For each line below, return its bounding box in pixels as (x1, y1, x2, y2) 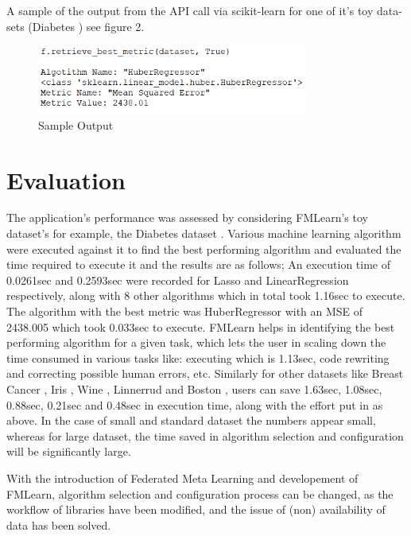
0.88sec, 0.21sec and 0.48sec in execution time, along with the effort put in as (6, 396, 383, 413)
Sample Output (38, 116, 114, 133)
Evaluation (6, 163, 126, 196)
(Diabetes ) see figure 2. (28, 17, 145, 34)
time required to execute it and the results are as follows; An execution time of (6, 256, 391, 273)
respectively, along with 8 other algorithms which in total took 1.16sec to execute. (6, 287, 405, 304)
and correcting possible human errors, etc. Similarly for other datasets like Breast (6, 365, 404, 382)
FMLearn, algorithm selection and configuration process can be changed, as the (6, 485, 394, 502)
